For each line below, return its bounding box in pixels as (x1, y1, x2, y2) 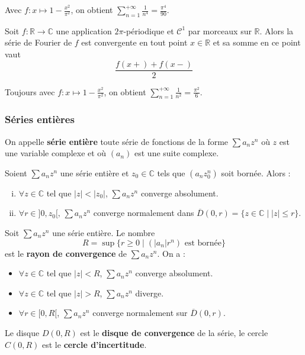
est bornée (184, 238, 222, 247)
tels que (157, 166, 185, 179)
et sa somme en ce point (213, 36, 301, 49)
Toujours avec (5, 85, 55, 98)
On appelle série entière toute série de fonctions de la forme (5, 135, 229, 147)
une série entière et (60, 166, 129, 179)
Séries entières (5, 112, 75, 127)
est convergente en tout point (81, 36, 188, 49)
